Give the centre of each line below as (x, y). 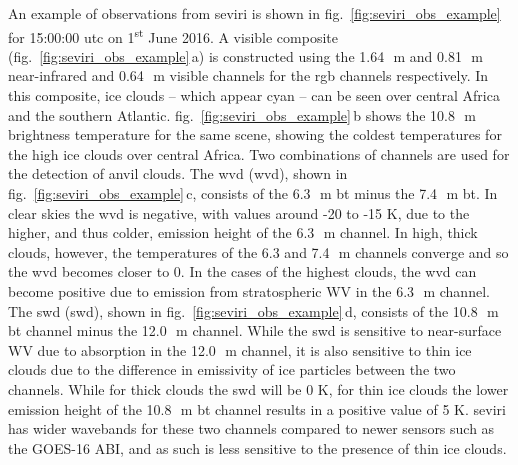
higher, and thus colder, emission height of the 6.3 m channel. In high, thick (243, 232)
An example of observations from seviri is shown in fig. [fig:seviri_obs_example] (254, 13)
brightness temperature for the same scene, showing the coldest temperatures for (255, 134)
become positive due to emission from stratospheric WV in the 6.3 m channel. (249, 290)
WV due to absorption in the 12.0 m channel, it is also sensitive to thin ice (240, 349)
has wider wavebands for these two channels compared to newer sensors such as (251, 428)
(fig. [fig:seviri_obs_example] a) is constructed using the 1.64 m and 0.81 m (245, 55)
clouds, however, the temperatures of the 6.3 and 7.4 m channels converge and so (258, 251)
